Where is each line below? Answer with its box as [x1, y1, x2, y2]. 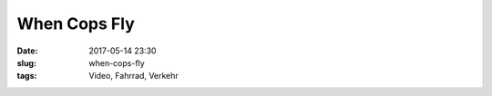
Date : [16, 45, 38, 56]
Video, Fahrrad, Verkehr [88, 71, 179, 82]
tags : [16, 71, 37, 82]
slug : [16, 57, 36, 68]
